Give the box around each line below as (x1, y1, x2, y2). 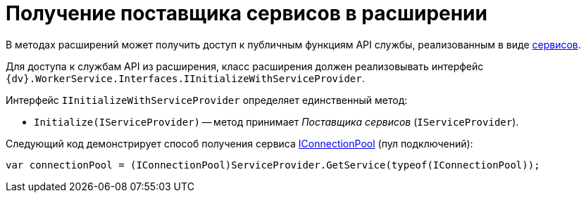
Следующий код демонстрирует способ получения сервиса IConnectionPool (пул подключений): (6, 137, 473, 150)
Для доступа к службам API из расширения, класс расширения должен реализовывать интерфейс (6, 60, 484, 72)
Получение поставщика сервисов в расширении (6, 1, 487, 25)
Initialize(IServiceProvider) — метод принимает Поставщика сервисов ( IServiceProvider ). (34, 115, 519, 128)
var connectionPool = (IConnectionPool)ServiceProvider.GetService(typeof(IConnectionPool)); (6, 159, 540, 171)
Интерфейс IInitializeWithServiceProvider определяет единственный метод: (6, 93, 408, 106)
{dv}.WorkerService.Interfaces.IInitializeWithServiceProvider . (6, 72, 365, 84)
